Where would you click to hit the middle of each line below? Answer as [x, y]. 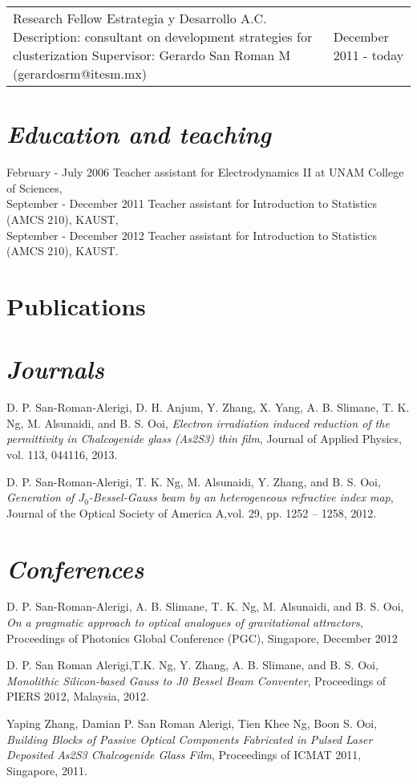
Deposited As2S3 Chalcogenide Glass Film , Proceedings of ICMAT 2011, [184, 755]
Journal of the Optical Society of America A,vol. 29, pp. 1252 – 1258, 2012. [192, 512]
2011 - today [368, 55]
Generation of [40, 497]
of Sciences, [34, 187]
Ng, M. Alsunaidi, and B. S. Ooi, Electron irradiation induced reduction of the [198, 422]
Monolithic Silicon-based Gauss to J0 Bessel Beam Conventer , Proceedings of [196, 680]
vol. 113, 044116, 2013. [62, 454]
